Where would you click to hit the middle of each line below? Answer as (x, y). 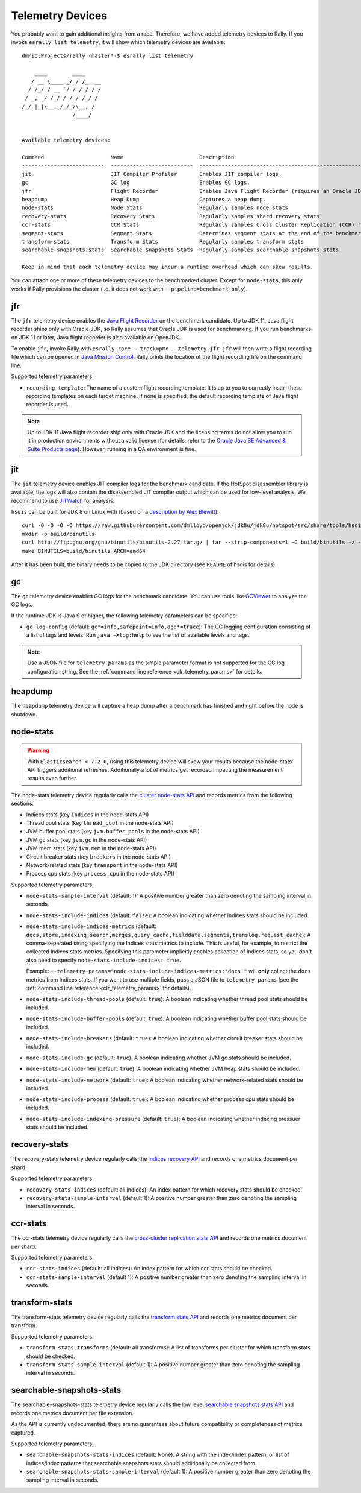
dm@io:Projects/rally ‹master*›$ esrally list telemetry (108, 56)
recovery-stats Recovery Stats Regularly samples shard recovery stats (171, 216)
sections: (23, 803)
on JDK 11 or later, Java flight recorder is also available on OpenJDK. (96, 337)
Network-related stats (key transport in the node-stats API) (102, 865)
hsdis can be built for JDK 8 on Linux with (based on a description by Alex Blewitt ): (115, 511)
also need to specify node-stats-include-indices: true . (104, 960)
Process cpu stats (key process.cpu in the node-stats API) (100, 874)
